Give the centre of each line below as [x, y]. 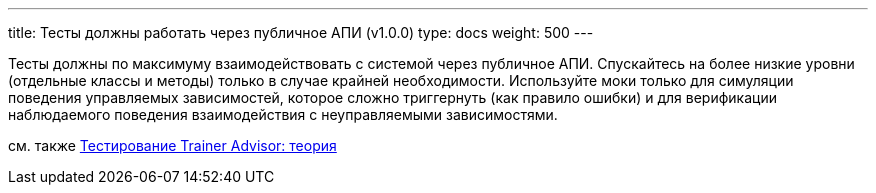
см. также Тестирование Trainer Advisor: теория [172, 145]
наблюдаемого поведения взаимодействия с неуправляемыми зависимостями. [283, 114]
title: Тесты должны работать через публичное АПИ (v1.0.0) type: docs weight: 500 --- [301, 32]
